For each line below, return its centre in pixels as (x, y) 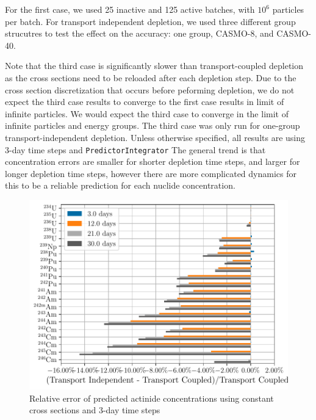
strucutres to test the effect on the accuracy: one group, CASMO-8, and (139, 33)
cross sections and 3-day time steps (95, 410)
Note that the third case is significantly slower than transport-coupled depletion (154, 66)
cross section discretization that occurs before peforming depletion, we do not (150, 89)
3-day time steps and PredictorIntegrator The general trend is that (135, 149)
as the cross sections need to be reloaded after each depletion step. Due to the (151, 77)
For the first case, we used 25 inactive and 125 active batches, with (130, 9)
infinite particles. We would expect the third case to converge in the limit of (147, 113)
